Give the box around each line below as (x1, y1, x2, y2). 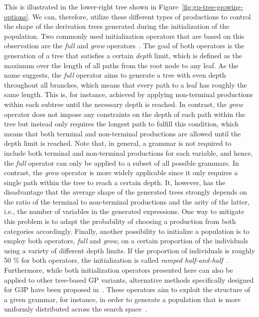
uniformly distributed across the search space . (4, 304, 147, 314)
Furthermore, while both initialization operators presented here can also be (4, 265, 233, 275)
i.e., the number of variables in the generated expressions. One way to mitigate (4, 206, 245, 216)
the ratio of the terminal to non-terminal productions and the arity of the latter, (4, 196, 250, 207)
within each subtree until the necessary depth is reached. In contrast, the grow (4, 99, 243, 109)
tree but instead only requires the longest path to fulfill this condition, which (4, 118, 239, 129)
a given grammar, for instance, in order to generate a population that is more (4, 294, 241, 304)
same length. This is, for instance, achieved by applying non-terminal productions (4, 89, 253, 100)
